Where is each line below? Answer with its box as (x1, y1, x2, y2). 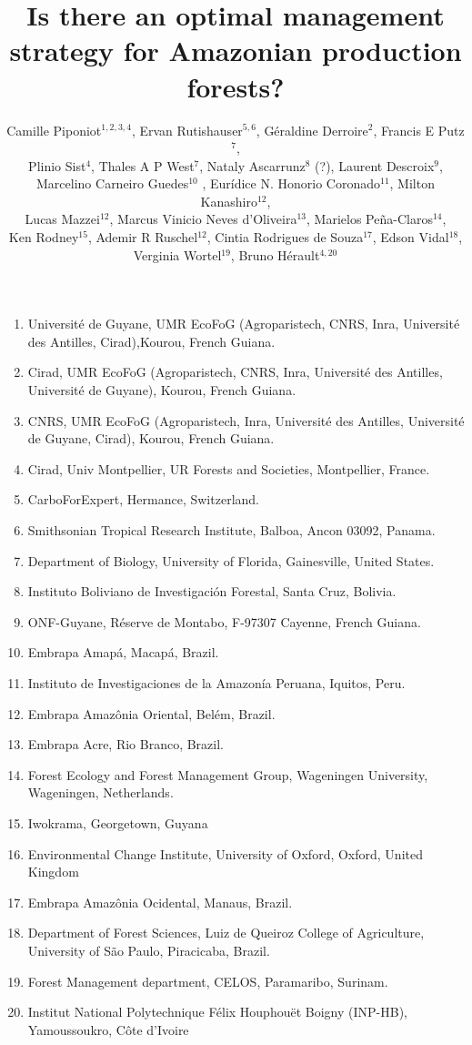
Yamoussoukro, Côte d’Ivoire (27, 1020, 189, 1039)
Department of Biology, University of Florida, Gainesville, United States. (27, 551, 435, 570)
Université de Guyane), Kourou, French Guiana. (27, 380, 296, 400)
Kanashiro (200, 191, 257, 210)
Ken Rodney (8, 228, 79, 247)
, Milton (389, 174, 435, 193)
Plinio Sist (28, 156, 86, 175)
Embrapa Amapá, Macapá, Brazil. (27, 643, 219, 662)
